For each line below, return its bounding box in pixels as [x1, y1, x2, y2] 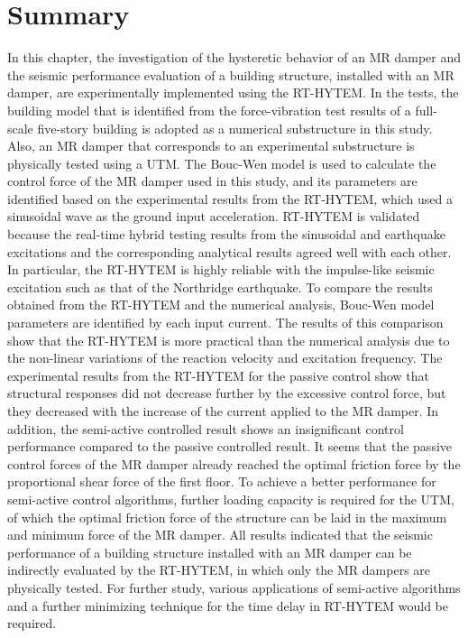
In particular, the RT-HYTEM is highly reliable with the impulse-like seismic [7, 260, 435, 279]
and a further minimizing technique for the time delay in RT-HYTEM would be [7, 596, 448, 615]
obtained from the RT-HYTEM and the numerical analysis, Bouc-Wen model [7, 295, 435, 314]
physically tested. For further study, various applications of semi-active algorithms [7, 578, 461, 596]
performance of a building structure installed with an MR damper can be [7, 542, 412, 561]
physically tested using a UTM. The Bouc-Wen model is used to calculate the [7, 153, 436, 172]
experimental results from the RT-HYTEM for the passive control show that [7, 365, 430, 384]
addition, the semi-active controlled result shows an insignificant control [7, 419, 404, 438]
